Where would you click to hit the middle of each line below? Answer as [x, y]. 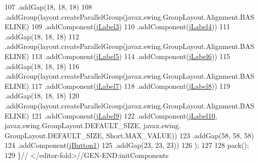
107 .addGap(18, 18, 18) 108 [48, 7]
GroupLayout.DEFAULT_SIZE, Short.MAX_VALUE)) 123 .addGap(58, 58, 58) [130, 135]
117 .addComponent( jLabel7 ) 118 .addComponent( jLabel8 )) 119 [131, 86]
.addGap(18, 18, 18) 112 [42, 36]
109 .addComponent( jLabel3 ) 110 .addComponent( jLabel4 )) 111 [131, 26]
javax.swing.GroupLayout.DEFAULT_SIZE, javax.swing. [93, 125]
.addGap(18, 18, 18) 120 [42, 96]
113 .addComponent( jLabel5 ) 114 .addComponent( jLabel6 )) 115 [131, 56]
